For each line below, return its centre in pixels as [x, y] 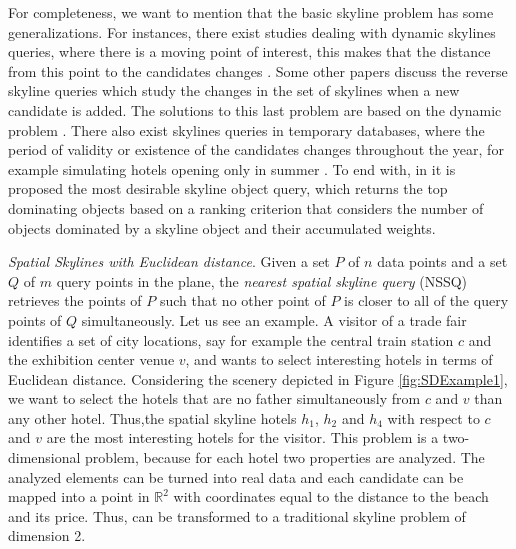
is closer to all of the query [426, 300]
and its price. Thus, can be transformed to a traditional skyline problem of [237, 515]
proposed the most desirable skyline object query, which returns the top [228, 188]
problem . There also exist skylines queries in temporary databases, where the [246, 129]
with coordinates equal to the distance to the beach [331, 496]
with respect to [433, 417]
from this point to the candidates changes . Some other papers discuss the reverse [258, 70]
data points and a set [442, 261]
